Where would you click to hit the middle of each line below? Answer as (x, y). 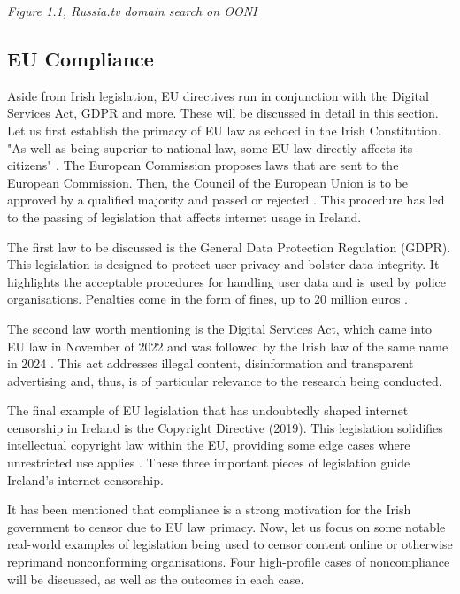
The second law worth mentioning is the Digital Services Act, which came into (219, 328)
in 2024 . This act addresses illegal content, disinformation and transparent (211, 363)
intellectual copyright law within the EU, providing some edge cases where (209, 445)
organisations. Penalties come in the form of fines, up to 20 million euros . (207, 299)
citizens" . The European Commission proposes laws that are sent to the (203, 165)
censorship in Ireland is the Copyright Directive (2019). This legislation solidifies (225, 427)
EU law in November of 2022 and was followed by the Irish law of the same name (228, 346)
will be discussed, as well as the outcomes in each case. (156, 579)
